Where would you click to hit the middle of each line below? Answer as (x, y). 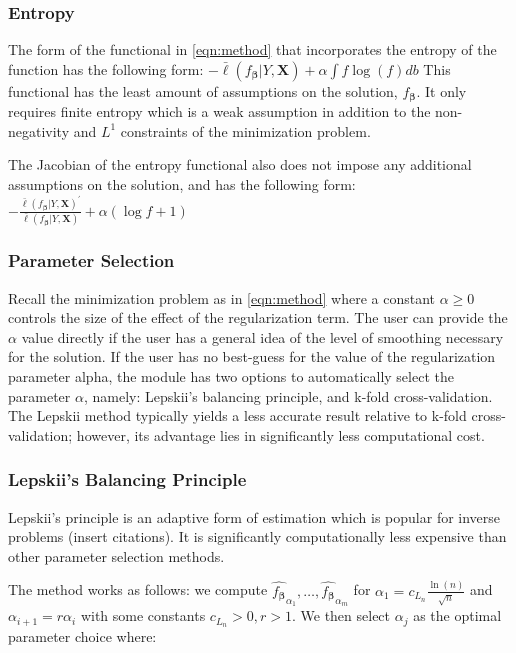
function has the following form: (106, 68)
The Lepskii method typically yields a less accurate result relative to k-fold (237, 415)
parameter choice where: (82, 636)
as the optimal (457, 615)
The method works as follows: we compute (138, 589)
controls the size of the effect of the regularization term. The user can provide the (258, 317)
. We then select (341, 615)
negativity (39, 130)
